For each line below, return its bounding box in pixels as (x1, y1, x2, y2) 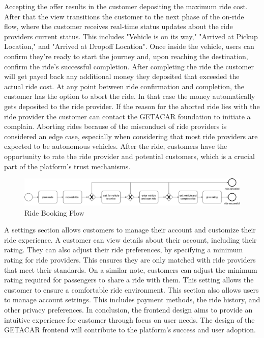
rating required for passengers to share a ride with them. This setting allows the (4, 274, 254, 285)
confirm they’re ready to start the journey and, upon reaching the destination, (4, 50, 248, 61)
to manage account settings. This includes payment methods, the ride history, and (4, 294, 260, 305)
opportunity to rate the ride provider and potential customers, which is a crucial (4, 150, 255, 161)
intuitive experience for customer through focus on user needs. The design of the (4, 314, 255, 325)
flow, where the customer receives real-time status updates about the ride (4, 21, 233, 32)
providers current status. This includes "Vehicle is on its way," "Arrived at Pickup (4, 31, 258, 41)
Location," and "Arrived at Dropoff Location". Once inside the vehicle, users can (4, 41, 254, 51)
